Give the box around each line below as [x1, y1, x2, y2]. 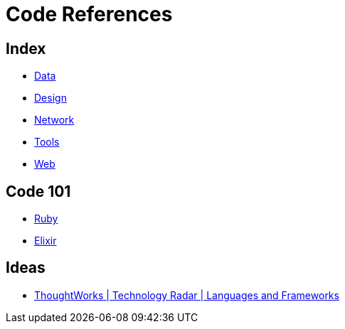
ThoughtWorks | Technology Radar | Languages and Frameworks [34, 288, 339, 301]
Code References [6, 2, 173, 26]
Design [34, 92, 67, 104]
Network [34, 114, 75, 126]
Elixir [34, 234, 57, 247]
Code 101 [6, 182, 71, 200]
